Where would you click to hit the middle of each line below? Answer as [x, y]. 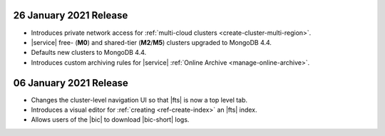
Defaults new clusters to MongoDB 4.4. [89, 53]
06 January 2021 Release [71, 83]
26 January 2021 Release [71, 15]
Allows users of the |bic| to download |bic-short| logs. [110, 120]
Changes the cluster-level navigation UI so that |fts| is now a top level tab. [139, 100]
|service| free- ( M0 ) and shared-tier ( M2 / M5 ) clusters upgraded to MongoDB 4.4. [152, 42]
